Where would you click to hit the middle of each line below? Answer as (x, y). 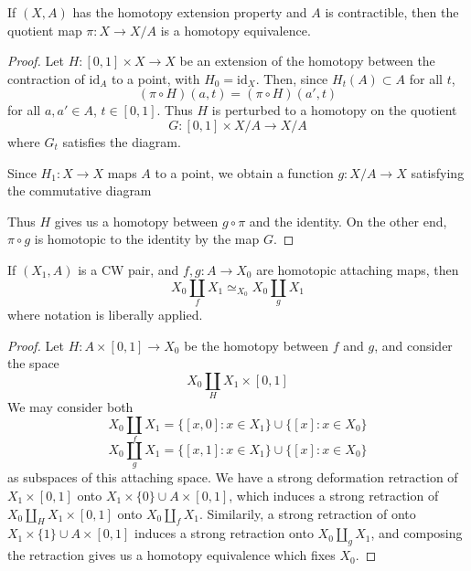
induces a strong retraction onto (224, 533)
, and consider (413, 345)
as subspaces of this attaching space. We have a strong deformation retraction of (233, 477)
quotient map (45, 30)
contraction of (46, 78)
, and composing (417, 533)
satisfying (438, 172)
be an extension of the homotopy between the (307, 61)
